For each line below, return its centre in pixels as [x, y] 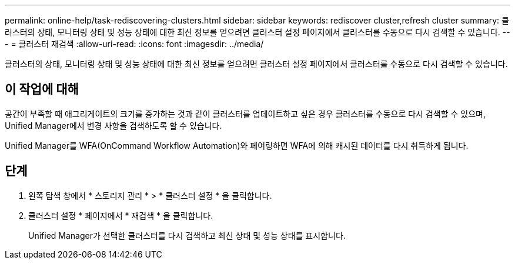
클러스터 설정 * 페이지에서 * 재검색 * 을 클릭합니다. [121, 215]
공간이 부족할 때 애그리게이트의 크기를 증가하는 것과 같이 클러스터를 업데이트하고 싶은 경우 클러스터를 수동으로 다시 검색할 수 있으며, [245, 113]
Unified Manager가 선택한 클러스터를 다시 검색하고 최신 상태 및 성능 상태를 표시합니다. [187, 235]
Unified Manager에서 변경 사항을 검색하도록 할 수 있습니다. [113, 125]
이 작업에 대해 [42, 89]
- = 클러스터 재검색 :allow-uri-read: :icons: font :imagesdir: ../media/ [134, 44]
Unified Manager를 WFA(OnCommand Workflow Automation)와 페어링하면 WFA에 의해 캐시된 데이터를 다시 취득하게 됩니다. [237, 145]
